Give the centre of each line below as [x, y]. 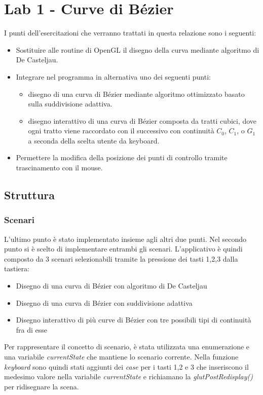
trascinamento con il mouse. [59, 168]
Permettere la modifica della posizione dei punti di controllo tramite [122, 157]
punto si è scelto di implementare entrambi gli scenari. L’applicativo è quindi [123, 249]
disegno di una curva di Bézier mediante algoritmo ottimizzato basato [136, 94]
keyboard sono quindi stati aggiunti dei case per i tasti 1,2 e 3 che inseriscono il [126, 366]
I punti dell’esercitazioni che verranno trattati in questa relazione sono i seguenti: [130, 33]
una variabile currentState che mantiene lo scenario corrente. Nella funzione [121, 356]
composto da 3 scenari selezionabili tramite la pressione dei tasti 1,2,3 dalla [121, 258]
